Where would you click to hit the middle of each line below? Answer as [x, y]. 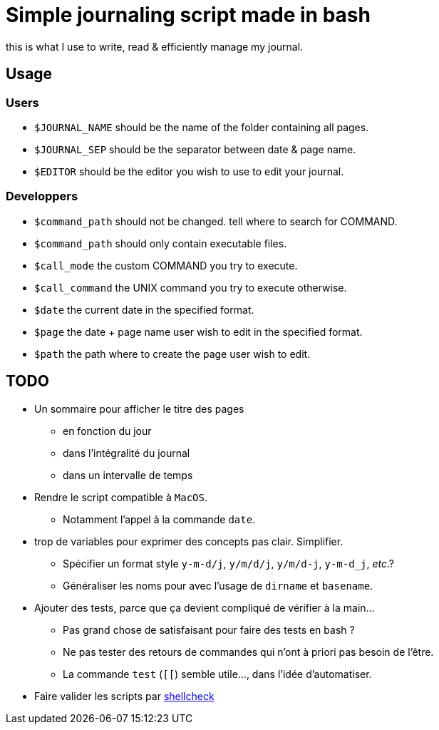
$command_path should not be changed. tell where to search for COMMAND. [216, 221]
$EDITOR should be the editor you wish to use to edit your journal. [189, 171]
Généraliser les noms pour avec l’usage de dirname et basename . [218, 585]
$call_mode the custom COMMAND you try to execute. [166, 265]
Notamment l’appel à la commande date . [159, 519]
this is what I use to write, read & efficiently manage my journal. [155, 46]
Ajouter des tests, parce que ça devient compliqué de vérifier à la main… [205, 607]
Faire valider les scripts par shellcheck [124, 696]
